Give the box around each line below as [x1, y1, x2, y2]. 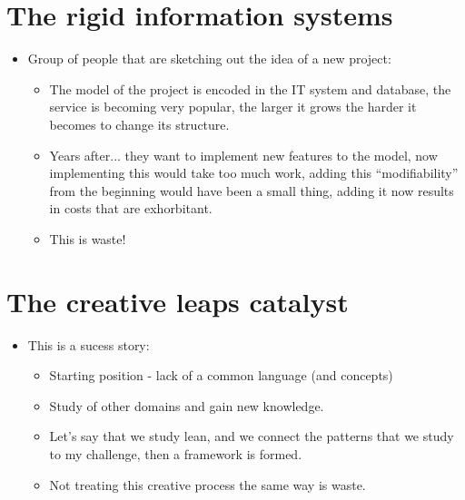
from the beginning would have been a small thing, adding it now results [49, 181, 454, 200]
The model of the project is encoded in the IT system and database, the [49, 79, 451, 98]
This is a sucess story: [27, 335, 150, 354]
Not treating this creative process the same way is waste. [49, 475, 366, 494]
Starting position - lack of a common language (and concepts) [49, 366, 393, 385]
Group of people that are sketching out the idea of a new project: [27, 49, 391, 68]
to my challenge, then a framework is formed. [49, 444, 302, 463]
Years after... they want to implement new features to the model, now [49, 145, 438, 164]
